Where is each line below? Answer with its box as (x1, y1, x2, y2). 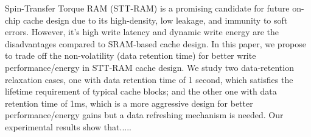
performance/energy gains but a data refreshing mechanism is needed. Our (5, 109, 284, 121)
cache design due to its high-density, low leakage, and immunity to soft (23, 13, 288, 26)
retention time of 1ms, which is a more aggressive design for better (5, 96, 253, 109)
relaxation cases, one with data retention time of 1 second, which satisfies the (5, 73, 293, 85)
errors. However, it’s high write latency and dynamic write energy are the (5, 25, 279, 38)
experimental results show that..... (5, 120, 131, 133)
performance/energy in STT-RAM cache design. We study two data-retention (5, 61, 294, 73)
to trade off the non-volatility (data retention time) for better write (5, 49, 256, 62)
